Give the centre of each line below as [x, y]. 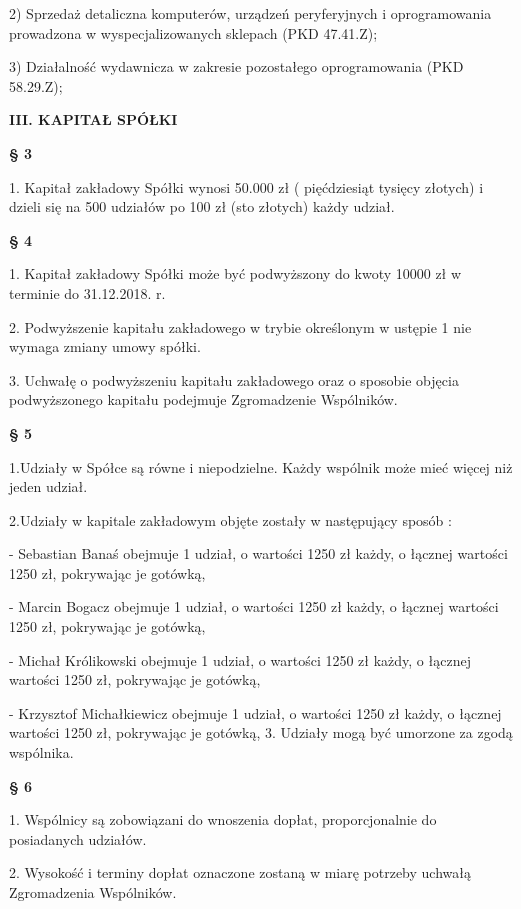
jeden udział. [48, 486]
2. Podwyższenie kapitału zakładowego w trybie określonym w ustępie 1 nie [240, 326]
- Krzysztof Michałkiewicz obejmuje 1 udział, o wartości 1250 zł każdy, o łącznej [255, 712]
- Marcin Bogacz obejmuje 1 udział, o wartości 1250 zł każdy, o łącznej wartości [254, 606]
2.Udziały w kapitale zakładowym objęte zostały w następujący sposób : [230, 519]
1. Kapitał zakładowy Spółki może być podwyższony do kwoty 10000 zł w [235, 273]
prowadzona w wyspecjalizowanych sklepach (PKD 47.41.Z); [193, 32]
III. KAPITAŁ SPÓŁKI [93, 119]
